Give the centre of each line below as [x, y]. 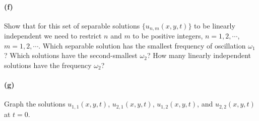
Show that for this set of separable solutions [72, 25]
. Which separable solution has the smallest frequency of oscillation [142, 45]
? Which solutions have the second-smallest [71, 55]
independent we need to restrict [53, 36]
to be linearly [215, 25]
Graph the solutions [35, 104]
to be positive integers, [168, 36]
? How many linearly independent [199, 55]
